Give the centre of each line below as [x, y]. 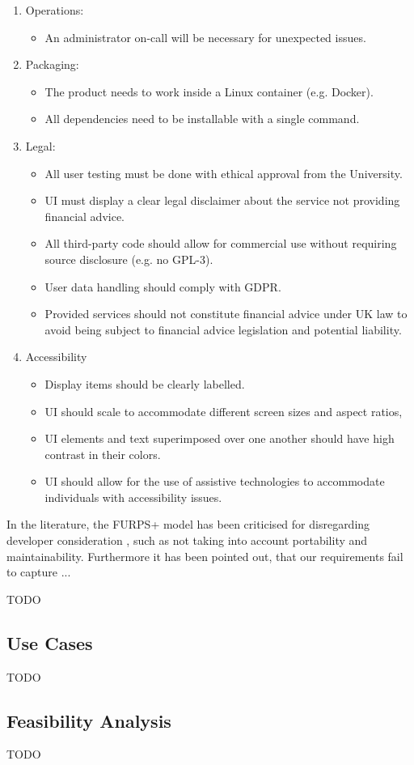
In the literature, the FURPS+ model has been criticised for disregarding [188, 524]
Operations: [55, 10]
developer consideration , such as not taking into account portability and [187, 540]
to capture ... [39, 572]
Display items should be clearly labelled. [145, 383]
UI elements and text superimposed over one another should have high [220, 438]
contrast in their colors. [103, 454]
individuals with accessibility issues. [133, 497]
